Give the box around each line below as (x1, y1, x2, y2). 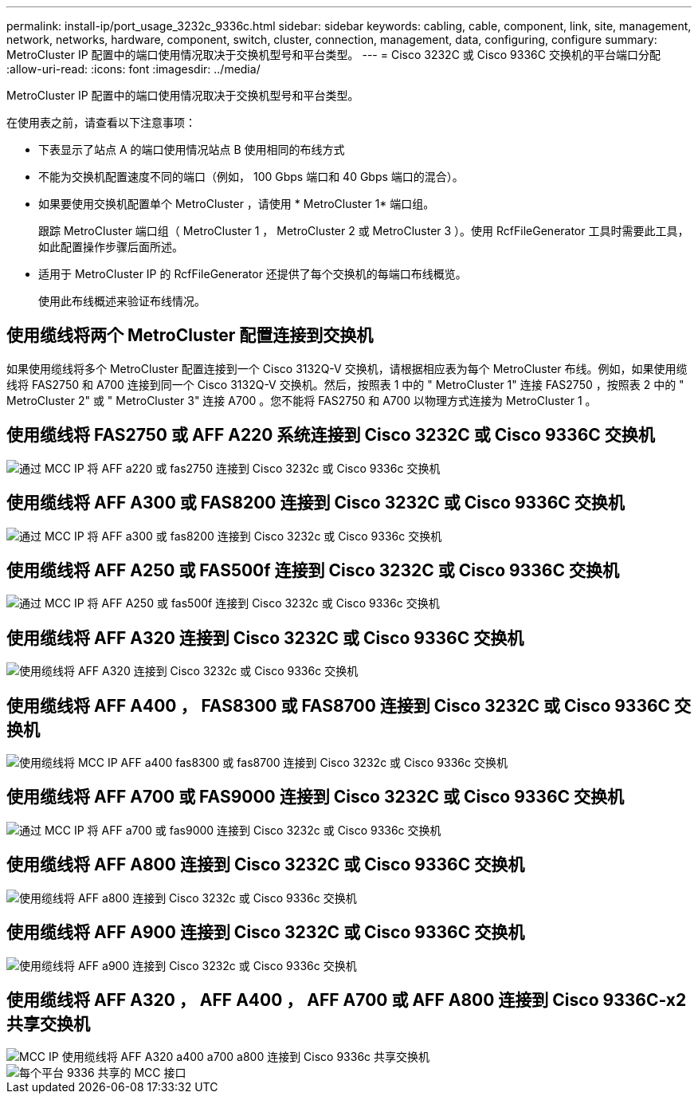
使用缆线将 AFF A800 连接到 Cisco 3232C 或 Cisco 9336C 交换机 (6, 854, 525, 875)
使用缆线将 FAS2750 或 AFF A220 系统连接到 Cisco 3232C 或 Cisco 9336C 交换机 (6, 425, 655, 446)
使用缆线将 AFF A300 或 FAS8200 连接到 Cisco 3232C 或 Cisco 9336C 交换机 (6, 493, 625, 513)
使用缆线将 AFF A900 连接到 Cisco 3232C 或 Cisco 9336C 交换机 (6, 922, 525, 943)
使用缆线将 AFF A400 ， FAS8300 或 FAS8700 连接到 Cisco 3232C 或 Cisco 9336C (6, 695, 671, 716)
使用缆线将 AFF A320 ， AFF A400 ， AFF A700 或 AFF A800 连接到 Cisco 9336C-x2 (6, 990, 687, 1011)
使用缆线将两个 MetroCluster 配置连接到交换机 (6, 325, 374, 346)
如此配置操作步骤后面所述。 (38, 240, 183, 253)
